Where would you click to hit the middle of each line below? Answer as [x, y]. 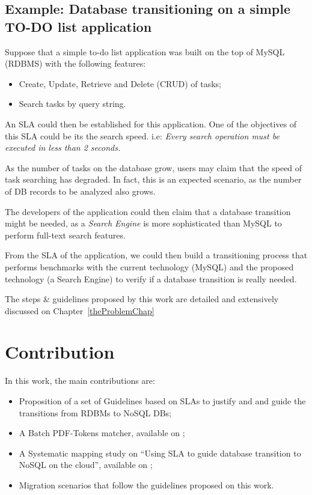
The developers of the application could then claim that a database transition [148, 211]
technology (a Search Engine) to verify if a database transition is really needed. [151, 278]
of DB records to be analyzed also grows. [80, 191]
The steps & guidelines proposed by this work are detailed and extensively [142, 299]
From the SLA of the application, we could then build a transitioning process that [156, 255]
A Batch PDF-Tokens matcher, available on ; [102, 433]
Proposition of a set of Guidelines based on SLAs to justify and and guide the [162, 401]
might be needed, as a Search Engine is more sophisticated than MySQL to [143, 223]
